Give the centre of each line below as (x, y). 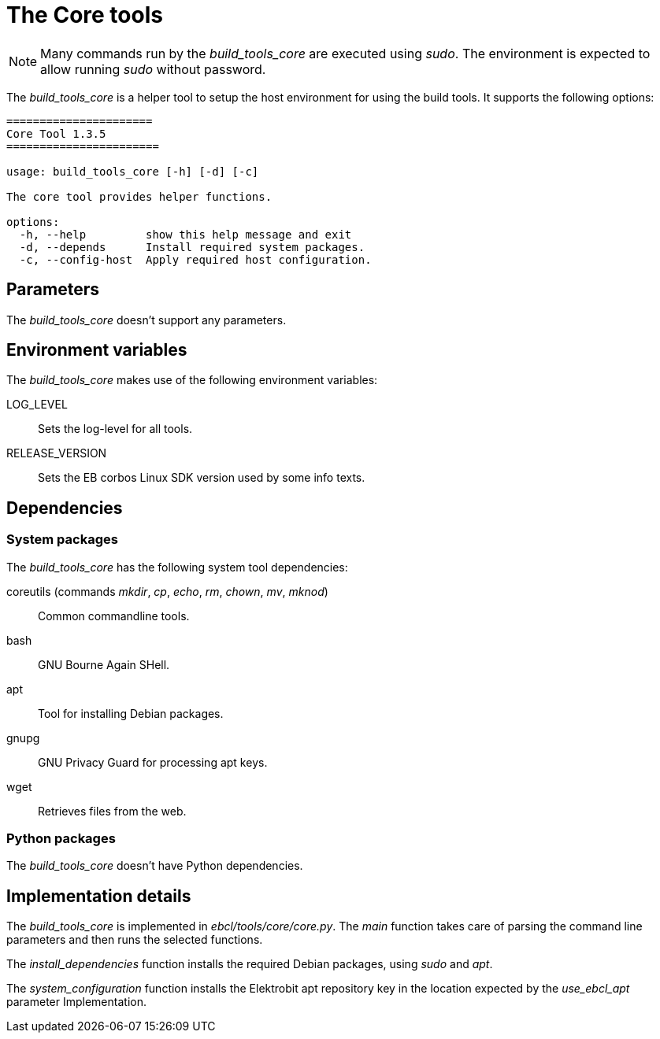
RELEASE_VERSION (57, 453)
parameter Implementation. (76, 1002)
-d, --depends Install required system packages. (192, 247)
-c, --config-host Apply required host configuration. (195, 259)
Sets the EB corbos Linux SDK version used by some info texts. (202, 478)
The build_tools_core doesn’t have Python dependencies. (155, 866)
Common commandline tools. (114, 616)
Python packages (61, 839)
